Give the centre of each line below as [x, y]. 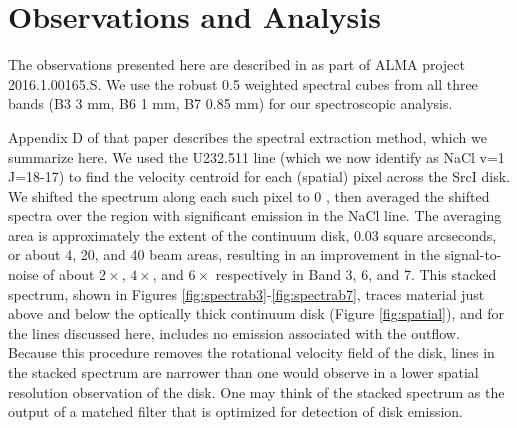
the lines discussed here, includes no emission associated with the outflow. [234, 332]
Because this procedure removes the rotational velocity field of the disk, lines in [251, 352]
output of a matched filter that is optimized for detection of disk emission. [235, 411]
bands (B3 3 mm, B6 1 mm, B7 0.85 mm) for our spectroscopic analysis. [230, 103]
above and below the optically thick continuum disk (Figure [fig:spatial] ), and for [256, 313]
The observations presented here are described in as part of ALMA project [237, 64]
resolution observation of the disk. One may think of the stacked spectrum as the [256, 391]
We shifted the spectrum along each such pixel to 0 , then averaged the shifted [249, 195]
